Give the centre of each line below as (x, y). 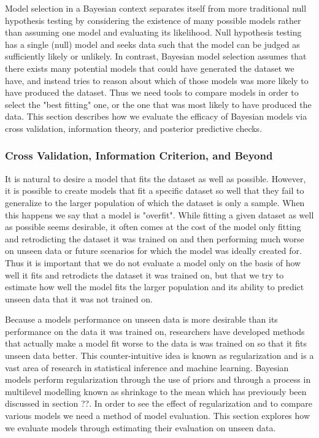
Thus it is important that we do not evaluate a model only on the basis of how (153, 262)
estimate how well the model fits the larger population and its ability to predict (155, 287)
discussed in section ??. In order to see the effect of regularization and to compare (159, 403)
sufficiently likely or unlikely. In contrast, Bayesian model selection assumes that (156, 56)
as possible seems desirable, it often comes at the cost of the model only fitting (153, 227)
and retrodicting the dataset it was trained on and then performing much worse (155, 238)
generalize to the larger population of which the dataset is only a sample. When (155, 202)
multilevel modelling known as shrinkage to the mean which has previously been (156, 391)
